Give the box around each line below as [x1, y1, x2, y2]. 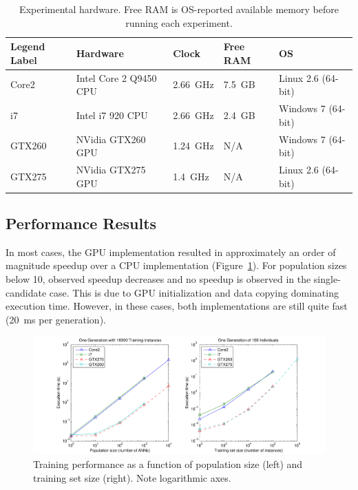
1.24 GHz [173, 138, 214, 153]
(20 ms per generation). [6, 312, 106, 326]
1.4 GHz [173, 169, 209, 183]
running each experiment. [125, 15, 233, 30]
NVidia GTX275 [76, 162, 146, 176]
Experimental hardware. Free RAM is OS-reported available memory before [19, 2, 339, 16]
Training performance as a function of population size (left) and [33, 456, 303, 471]
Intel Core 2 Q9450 [76, 70, 157, 85]
